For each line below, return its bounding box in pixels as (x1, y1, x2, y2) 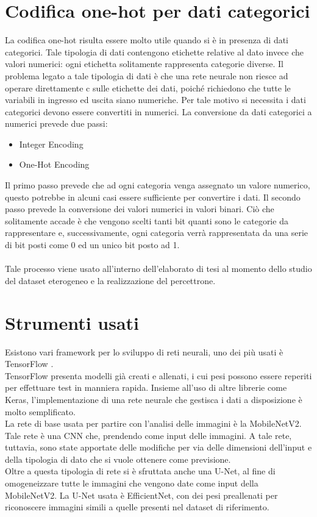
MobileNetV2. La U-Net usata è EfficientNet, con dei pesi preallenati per (5, 488, 278, 501)
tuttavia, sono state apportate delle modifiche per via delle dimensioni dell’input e (5, 441, 312, 454)
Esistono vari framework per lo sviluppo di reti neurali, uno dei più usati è (5, 345, 283, 358)
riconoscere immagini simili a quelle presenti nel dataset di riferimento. (5, 501, 269, 513)
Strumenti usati (5, 310, 140, 335)
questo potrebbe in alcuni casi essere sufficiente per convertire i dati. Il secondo (5, 190, 301, 203)
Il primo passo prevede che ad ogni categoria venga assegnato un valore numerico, (5, 179, 310, 191)
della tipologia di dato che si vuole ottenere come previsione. (5, 452, 231, 465)
